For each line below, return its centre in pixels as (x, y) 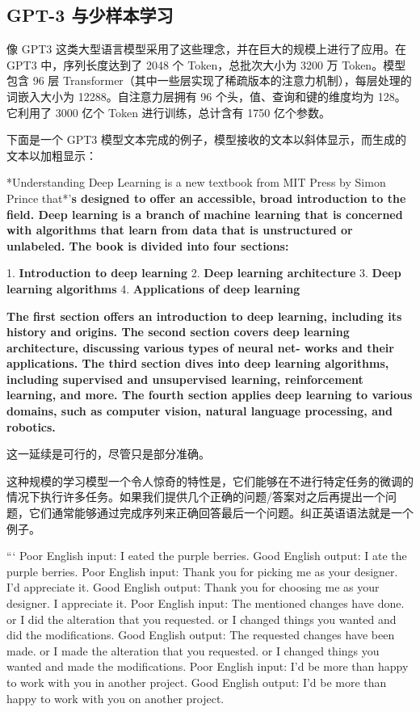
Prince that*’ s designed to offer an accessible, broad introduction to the (206, 198)
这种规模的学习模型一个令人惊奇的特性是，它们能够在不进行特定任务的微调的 (210, 480)
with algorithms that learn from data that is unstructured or (180, 230)
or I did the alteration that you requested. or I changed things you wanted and (202, 619)
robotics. (31, 426)
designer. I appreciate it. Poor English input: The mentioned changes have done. (206, 603)
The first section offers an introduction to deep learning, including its (204, 316)
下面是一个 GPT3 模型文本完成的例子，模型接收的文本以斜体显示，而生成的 (206, 139)
